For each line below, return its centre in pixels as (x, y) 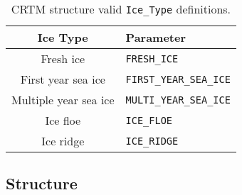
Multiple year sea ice (63, 100)
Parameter (156, 37)
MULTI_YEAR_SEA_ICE (178, 100)
